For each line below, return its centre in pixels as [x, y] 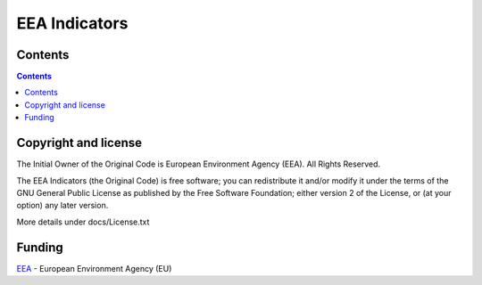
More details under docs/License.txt [83, 222]
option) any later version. [62, 206]
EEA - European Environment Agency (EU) [94, 268]
